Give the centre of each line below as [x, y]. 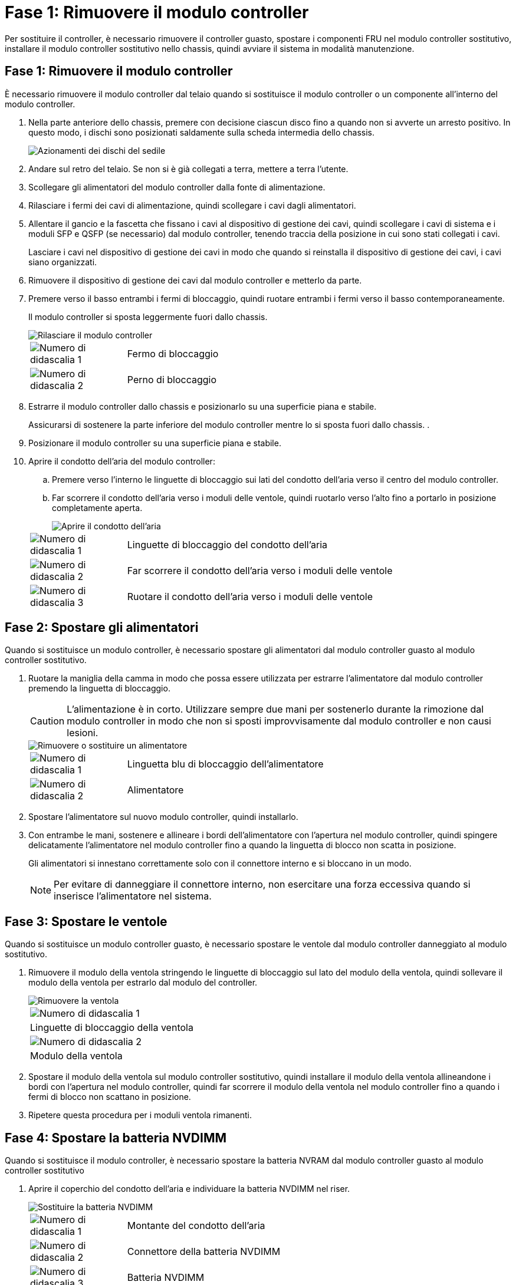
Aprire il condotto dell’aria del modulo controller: [122, 461]
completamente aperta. [97, 508]
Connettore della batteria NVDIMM [204, 1252]
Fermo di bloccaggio [173, 353]
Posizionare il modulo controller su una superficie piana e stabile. [155, 443]
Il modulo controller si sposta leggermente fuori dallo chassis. [148, 317]
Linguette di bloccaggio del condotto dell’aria [227, 544]
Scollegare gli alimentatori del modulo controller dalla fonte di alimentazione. [177, 187]
